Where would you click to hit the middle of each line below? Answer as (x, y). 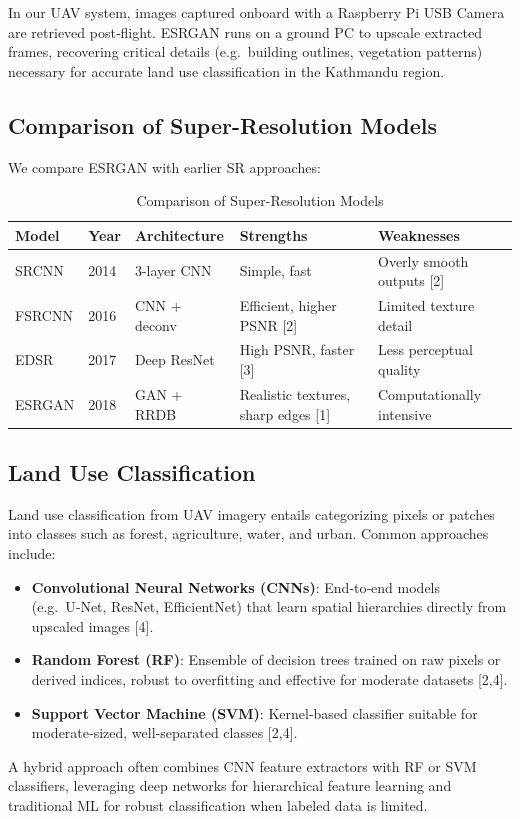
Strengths (273, 234)
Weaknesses (419, 234)
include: (32, 553)
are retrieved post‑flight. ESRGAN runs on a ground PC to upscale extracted (245, 31)
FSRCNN (44, 314)
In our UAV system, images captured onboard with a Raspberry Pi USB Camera (256, 12)
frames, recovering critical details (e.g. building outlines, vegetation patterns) (245, 51)
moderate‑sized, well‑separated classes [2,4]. (164, 732)
